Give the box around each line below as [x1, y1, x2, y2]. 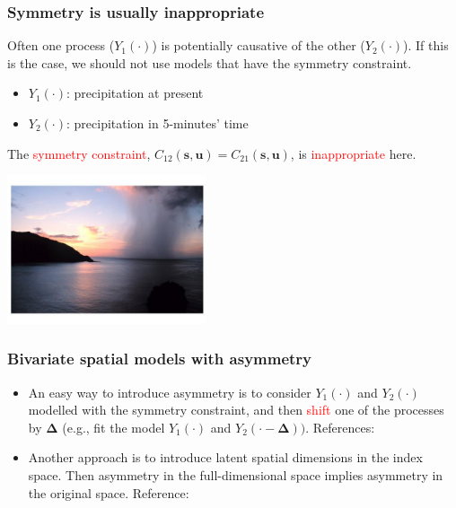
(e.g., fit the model [62, 417, 165, 436]
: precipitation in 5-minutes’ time [66, 114, 249, 132]
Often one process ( [7, 36, 115, 55]
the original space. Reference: [28, 483, 189, 502]
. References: [305, 417, 375, 436]
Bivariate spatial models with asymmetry [7, 347, 312, 370]
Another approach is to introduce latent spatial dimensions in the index [28, 448, 423, 467]
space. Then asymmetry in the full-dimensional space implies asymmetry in [28, 465, 443, 484]
